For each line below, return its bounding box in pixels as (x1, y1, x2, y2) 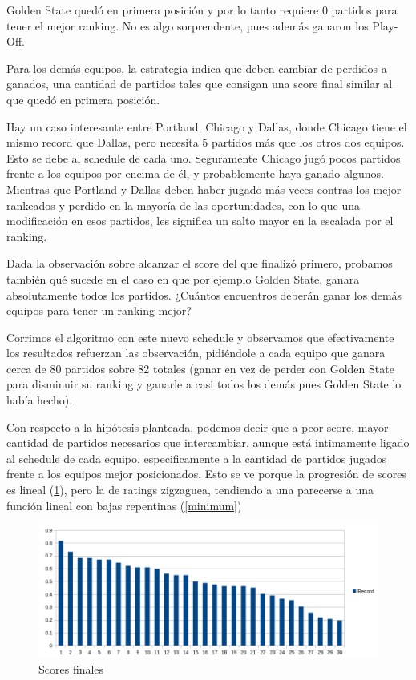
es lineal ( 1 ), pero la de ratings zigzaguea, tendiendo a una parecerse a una (6, 481, 374, 498)
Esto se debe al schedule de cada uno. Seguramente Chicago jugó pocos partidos (6, 149, 401, 166)
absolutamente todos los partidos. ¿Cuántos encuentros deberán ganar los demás (6, 286, 402, 303)
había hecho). (6, 392, 73, 408)
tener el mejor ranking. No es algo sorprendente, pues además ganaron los (6, 17, 369, 34)
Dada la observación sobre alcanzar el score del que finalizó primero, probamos (6, 255, 393, 272)
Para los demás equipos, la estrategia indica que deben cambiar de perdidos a (6, 59, 387, 76)
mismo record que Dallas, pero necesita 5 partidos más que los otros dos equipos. (6, 134, 405, 151)
